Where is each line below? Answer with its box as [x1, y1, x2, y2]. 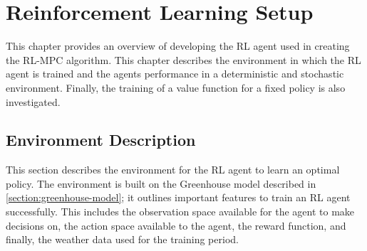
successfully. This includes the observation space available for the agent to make [6, 204, 355, 219]
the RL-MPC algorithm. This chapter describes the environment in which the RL [6, 52, 361, 67]
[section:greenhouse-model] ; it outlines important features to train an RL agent [6, 190, 351, 205]
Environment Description [6, 129, 196, 151]
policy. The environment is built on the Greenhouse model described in [6, 176, 316, 191]
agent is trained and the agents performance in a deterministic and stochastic [6, 66, 344, 81]
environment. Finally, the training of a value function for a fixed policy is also [6, 80, 346, 95]
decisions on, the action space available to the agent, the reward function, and [6, 218, 346, 233]
